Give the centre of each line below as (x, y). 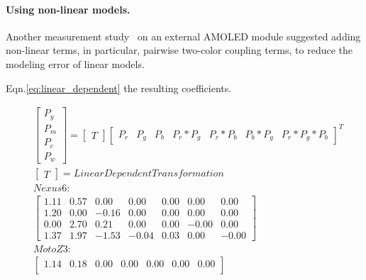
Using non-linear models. (68, 9)
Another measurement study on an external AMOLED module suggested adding (183, 36)
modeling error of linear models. (75, 63)
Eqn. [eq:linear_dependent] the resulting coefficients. (119, 88)
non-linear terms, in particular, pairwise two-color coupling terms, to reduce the (179, 50)
